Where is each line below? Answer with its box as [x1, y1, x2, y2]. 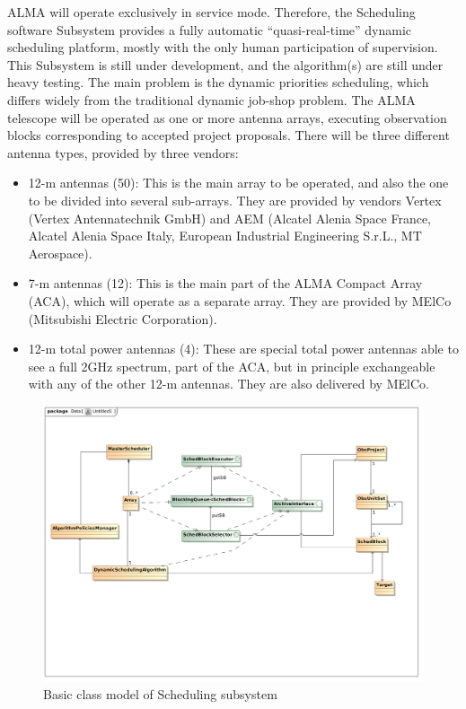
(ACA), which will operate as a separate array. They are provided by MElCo [28, 291, 452, 310]
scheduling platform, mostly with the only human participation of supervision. [7, 38, 438, 57]
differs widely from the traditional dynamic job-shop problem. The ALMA [7, 90, 416, 109]
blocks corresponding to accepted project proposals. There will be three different [7, 126, 450, 144]
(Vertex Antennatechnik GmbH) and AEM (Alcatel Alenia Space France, [28, 208, 431, 227]
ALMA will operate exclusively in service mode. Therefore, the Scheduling [7, 3, 416, 21]
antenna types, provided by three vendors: [7, 143, 239, 162]
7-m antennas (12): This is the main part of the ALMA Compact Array [28, 274, 423, 293]
